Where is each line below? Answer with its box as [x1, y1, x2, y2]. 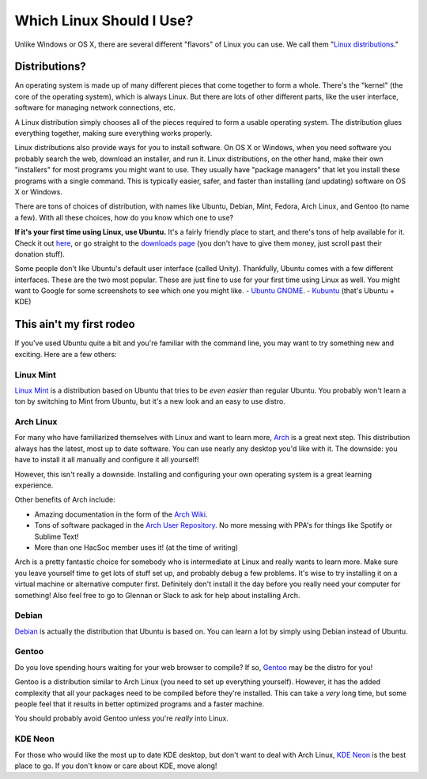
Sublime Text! [34, 532, 79, 541]
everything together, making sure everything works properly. [14, 129, 213, 138]
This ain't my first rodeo [14, 318, 135, 331]
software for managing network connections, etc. [14, 103, 176, 112]
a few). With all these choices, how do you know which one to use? [14, 213, 233, 222]
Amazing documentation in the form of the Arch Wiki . [34, 510, 208, 519]
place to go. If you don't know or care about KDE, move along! [14, 761, 217, 770]
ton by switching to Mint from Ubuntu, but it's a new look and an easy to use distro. [14, 397, 286, 406]
